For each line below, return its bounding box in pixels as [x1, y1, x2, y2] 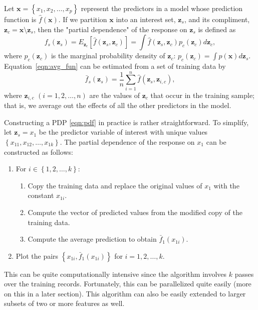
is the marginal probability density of [51, 50, 165, 61]
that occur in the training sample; [150, 89, 254, 100]
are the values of [89, 89, 140, 100]
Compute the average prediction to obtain [28, 234, 157, 244]
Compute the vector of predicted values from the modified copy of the [28, 206, 242, 217]
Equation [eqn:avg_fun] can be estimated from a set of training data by [4, 60, 226, 71]
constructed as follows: [4, 146, 73, 157]
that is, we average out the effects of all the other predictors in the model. [4, 100, 231, 111]
